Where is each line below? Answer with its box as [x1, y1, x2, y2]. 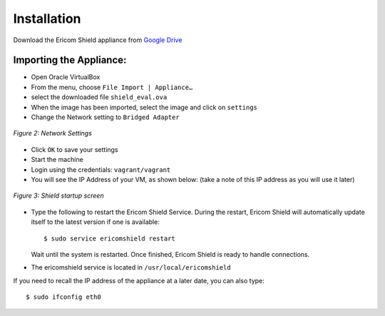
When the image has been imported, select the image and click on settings [31, 103, 258, 111]
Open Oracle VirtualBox [31, 73, 101, 81]
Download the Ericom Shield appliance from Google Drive [13, 36, 183, 44]
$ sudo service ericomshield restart [43, 234, 176, 243]
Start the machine [31, 156, 83, 164]
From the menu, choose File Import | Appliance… [31, 83, 193, 91]
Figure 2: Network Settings [13, 129, 93, 138]
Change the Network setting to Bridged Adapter [31, 113, 180, 121]
